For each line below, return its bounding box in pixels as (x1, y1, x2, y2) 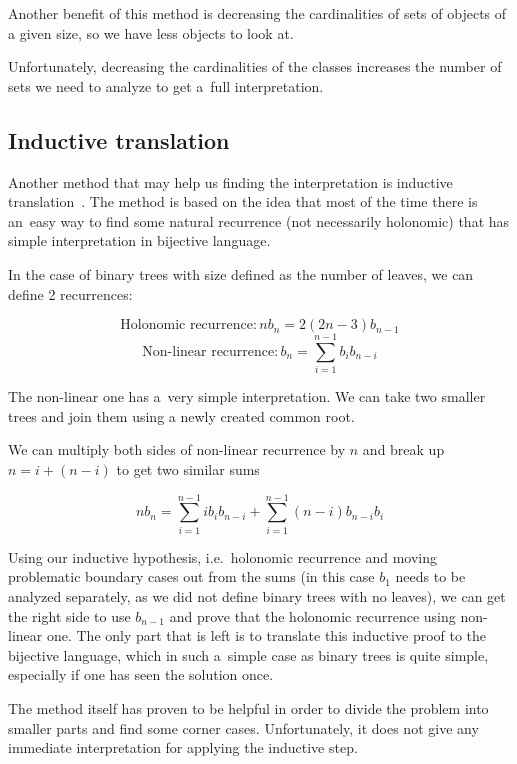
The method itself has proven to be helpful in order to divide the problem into (8, 697, 489, 718)
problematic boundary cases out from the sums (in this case (8, 566, 375, 587)
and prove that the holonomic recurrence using (169, 605, 456, 626)
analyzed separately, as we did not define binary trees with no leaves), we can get (8, 585, 506, 606)
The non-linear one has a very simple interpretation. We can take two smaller (8, 386, 486, 407)
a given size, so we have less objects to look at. (8, 22, 294, 43)
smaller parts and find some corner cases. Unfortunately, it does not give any (8, 717, 479, 738)
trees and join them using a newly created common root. (8, 405, 355, 426)
